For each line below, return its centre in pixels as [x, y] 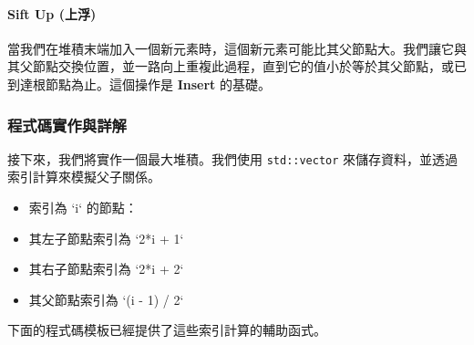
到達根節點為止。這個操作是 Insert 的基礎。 [139, 84]
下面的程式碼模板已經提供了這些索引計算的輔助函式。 [167, 330]
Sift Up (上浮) [52, 13]
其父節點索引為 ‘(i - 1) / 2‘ [106, 299]
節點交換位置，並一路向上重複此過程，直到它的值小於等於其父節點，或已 [249, 66]
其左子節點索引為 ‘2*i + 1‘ [106, 238]
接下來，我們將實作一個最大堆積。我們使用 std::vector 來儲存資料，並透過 [233, 158]
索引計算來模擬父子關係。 [84, 177]
